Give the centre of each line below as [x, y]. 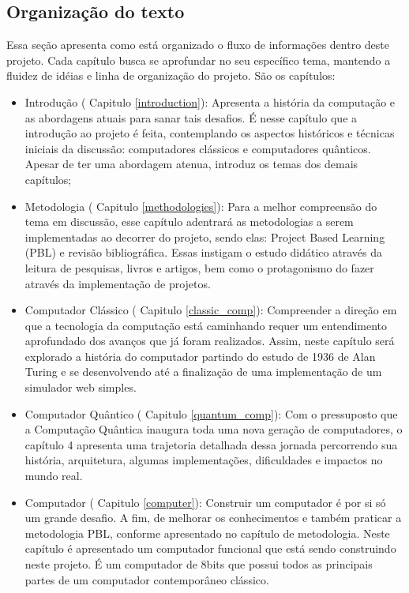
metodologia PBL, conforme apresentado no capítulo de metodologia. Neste [207, 533]
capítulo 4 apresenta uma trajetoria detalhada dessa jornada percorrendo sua [211, 444]
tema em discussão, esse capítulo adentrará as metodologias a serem [189, 221]
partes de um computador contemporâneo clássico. [147, 579]
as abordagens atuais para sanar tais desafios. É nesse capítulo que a [191, 117]
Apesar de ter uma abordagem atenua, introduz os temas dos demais [191, 164]
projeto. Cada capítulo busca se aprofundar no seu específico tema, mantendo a [199, 60]
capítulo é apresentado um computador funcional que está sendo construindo [210, 548]
